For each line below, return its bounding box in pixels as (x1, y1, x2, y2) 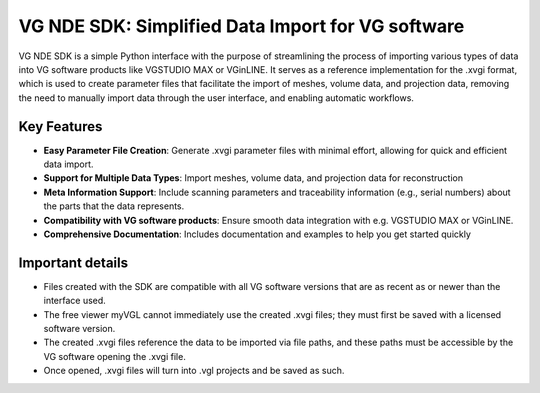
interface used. (43, 295, 107, 307)
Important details (18, 254, 129, 271)
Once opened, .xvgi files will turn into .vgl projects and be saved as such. (43, 365, 345, 377)
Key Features (18, 118, 103, 135)
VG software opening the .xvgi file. (43, 350, 187, 362)
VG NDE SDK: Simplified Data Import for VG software (18, 15, 465, 37)
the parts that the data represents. (43, 200, 185, 212)
